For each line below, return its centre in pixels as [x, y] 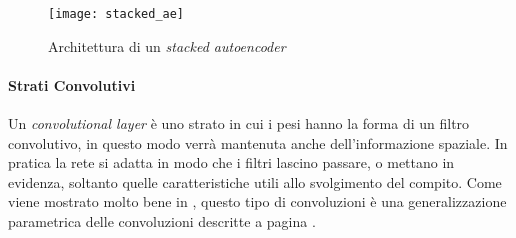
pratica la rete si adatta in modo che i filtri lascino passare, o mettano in [231, 162]
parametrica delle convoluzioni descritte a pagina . [162, 221]
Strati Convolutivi [72, 84]
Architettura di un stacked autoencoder [167, 45]
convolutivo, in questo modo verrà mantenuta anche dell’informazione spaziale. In [258, 142]
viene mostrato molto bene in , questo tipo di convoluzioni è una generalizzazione [257, 201]
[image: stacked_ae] [116, 14]
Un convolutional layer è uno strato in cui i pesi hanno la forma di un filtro [239, 123]
